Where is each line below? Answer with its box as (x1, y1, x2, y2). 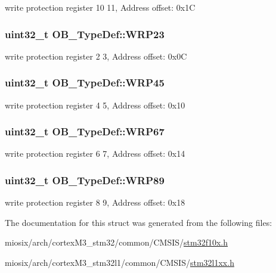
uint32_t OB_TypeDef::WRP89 (5, 172, 165, 187)
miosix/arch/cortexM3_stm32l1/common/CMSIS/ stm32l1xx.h (5, 256, 234, 269)
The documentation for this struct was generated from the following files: (5, 216, 272, 228)
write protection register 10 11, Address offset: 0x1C (5, 1, 196, 13)
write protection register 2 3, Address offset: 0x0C (5, 49, 187, 62)
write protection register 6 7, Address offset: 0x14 (5, 147, 185, 160)
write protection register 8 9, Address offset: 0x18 (5, 196, 185, 209)
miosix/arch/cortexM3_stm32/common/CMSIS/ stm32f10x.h (5, 236, 228, 249)
